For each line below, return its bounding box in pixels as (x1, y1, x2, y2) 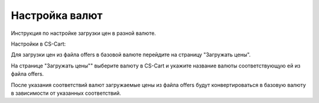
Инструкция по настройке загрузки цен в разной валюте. (11, 30, 157, 37)
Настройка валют (11, 9, 103, 22)
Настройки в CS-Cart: (11, 40, 66, 47)
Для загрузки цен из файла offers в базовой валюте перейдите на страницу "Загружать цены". (11, 51, 251, 59)
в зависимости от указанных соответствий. (11, 89, 121, 96)
